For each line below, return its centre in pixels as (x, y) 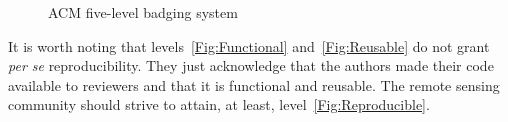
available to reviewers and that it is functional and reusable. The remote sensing (254, 84)
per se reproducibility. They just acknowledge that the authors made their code (251, 65)
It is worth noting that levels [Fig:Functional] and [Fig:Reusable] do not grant (249, 45)
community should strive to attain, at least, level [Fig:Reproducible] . (219, 104)
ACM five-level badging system (143, 12)
